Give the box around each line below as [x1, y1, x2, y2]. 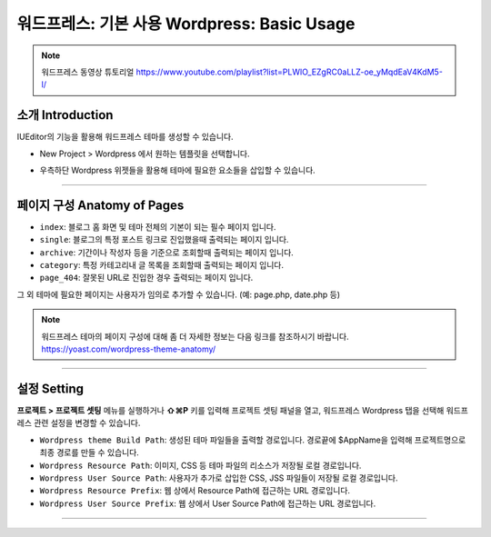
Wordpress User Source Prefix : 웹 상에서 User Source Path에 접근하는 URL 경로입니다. [39, 498, 376, 509]
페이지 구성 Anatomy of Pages [16, 197, 185, 213]
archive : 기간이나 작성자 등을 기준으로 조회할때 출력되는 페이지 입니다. [39, 246, 295, 258]
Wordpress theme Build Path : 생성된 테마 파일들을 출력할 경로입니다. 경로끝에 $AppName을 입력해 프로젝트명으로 [39, 434, 466, 445]
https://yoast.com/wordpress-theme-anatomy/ [41, 343, 216, 354]
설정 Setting [16, 381, 85, 396]
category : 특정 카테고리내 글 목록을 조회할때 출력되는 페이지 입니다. [39, 260, 285, 271]
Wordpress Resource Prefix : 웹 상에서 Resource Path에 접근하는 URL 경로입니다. [39, 485, 350, 496]
